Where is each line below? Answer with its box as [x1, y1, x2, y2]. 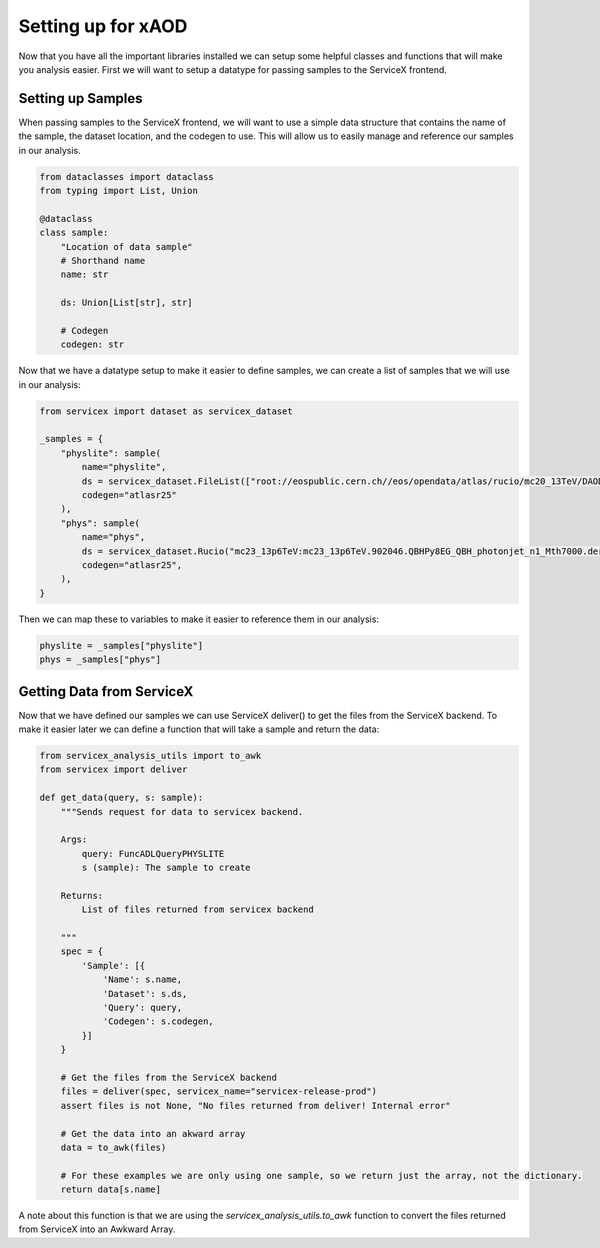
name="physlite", [81, 461, 167, 473]
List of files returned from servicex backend [81, 904, 314, 915]
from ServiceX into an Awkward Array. [18, 1223, 176, 1235]
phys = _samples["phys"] [39, 654, 162, 665]
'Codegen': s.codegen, [102, 1016, 214, 1027]
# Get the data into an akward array [60, 1128, 246, 1139]
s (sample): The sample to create [81, 862, 251, 874]
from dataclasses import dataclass [39, 171, 214, 182]
